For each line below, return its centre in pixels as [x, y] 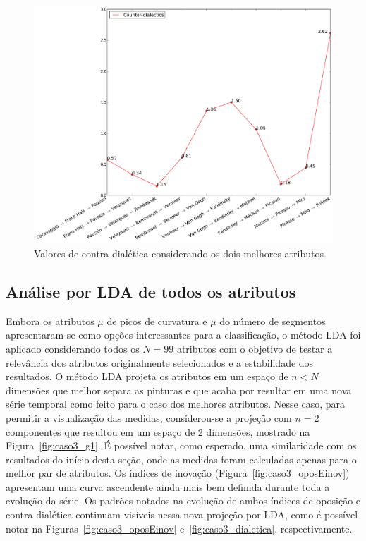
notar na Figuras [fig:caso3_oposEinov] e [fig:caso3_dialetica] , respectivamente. [179, 528]
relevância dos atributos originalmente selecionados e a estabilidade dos [160, 362]
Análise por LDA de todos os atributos [151, 291]
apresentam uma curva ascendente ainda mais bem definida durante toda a [168, 486]
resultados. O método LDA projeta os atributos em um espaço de [147, 376]
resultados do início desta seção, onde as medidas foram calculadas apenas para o [181, 459]
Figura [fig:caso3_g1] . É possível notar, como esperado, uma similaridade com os [181, 445]
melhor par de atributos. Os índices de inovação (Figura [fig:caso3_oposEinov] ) [178, 473]
